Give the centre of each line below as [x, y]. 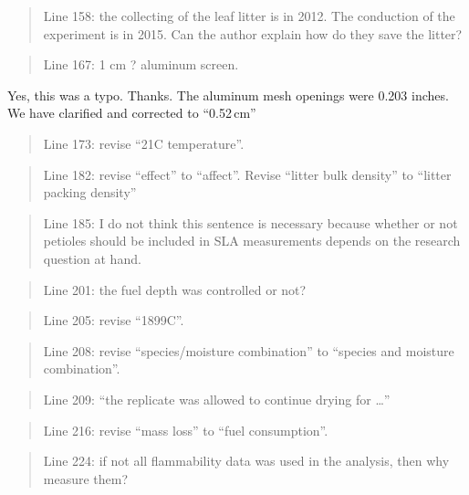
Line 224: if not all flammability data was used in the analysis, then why [246, 461]
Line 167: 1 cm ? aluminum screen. [141, 64]
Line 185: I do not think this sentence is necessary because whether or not [250, 222]
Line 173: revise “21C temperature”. [144, 143]
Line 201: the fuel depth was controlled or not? [175, 289]
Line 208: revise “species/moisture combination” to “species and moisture [249, 350]
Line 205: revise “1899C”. [114, 320]
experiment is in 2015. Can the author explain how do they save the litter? [253, 33]
